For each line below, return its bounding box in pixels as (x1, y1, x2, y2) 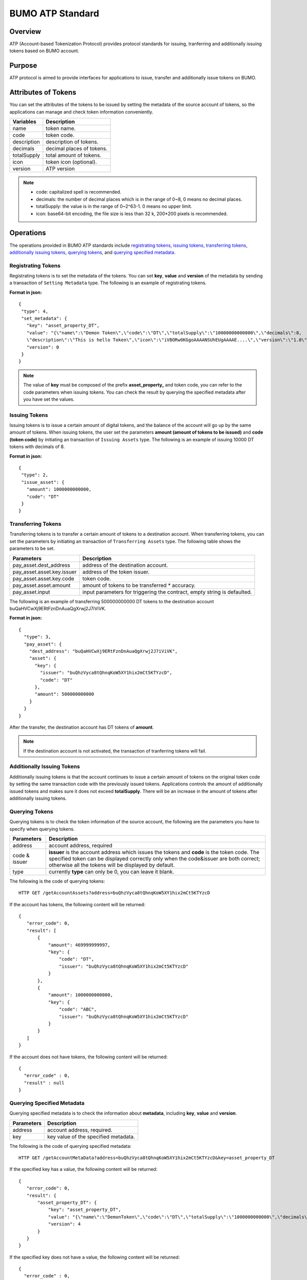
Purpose (9, 61, 37, 70)
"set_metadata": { (21, 315, 68, 321)
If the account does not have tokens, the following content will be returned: (9, 1054, 168, 1060)
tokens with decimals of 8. (9, 443, 65, 450)
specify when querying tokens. (9, 826, 75, 832)
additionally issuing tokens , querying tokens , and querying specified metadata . (9, 249, 176, 255)
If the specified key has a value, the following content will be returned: (9, 1166, 158, 1172)
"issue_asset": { (21, 479, 65, 485)
